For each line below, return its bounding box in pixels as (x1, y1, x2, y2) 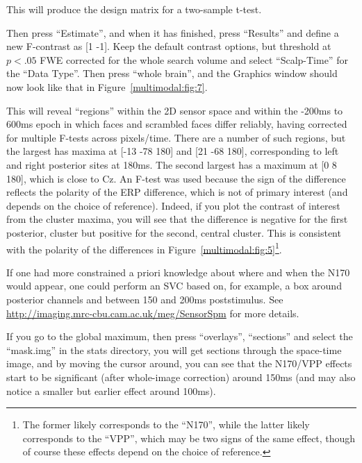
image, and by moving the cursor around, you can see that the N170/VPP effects (6, 356, 352, 371)
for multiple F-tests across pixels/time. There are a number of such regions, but (6, 130, 346, 144)
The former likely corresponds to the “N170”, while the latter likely (22, 417, 310, 432)
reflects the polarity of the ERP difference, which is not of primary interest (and (6, 185, 348, 199)
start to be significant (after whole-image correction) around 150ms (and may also (6, 369, 356, 384)
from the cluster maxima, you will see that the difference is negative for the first (6, 212, 348, 226)
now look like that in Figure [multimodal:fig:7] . (6, 79, 208, 94)
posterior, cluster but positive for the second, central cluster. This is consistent (6, 225, 341, 239)
